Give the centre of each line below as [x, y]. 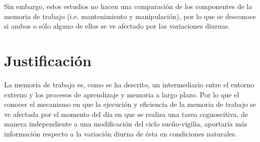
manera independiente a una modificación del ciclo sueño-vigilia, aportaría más [126, 124]
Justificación [48, 60]
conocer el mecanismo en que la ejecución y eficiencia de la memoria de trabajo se [130, 104]
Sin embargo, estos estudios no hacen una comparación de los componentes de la [128, 6]
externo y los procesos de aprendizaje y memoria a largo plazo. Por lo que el [122, 94]
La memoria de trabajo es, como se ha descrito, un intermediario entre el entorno [129, 84]
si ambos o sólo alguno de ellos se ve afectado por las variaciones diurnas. [117, 26]
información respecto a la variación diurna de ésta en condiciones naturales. [120, 133]
